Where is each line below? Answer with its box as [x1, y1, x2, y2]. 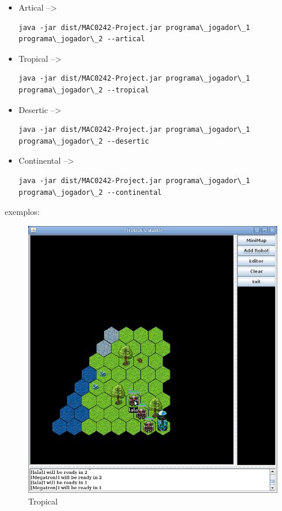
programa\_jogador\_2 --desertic [18, 137, 149, 145]
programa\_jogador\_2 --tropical [18, 85, 149, 94]
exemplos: [5, 205, 40, 218]
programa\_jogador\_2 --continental [18, 188, 162, 197]
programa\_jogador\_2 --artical [18, 35, 145, 44]
